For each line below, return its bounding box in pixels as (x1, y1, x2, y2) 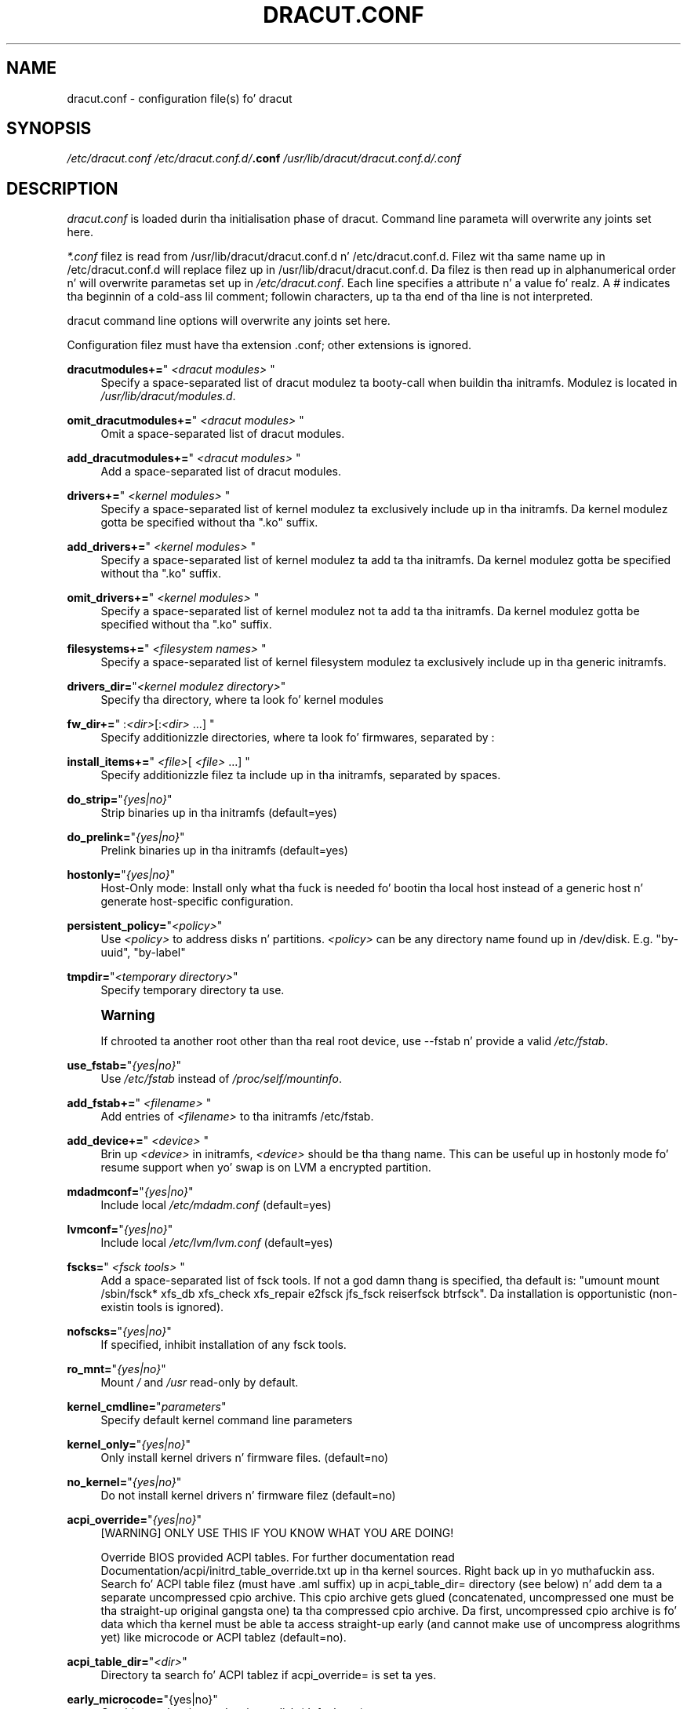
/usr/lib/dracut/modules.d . (100, 389, 236, 403)
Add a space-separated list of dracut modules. (100, 465, 342, 479)
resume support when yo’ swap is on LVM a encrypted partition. (100, 1161, 431, 1175)
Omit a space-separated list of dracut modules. (100, 427, 345, 441)
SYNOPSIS (6, 118, 92, 139)
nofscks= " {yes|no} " (67, 1325, 172, 1339)
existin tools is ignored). (100, 1300, 224, 1314)
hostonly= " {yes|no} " (67, 868, 176, 882)
